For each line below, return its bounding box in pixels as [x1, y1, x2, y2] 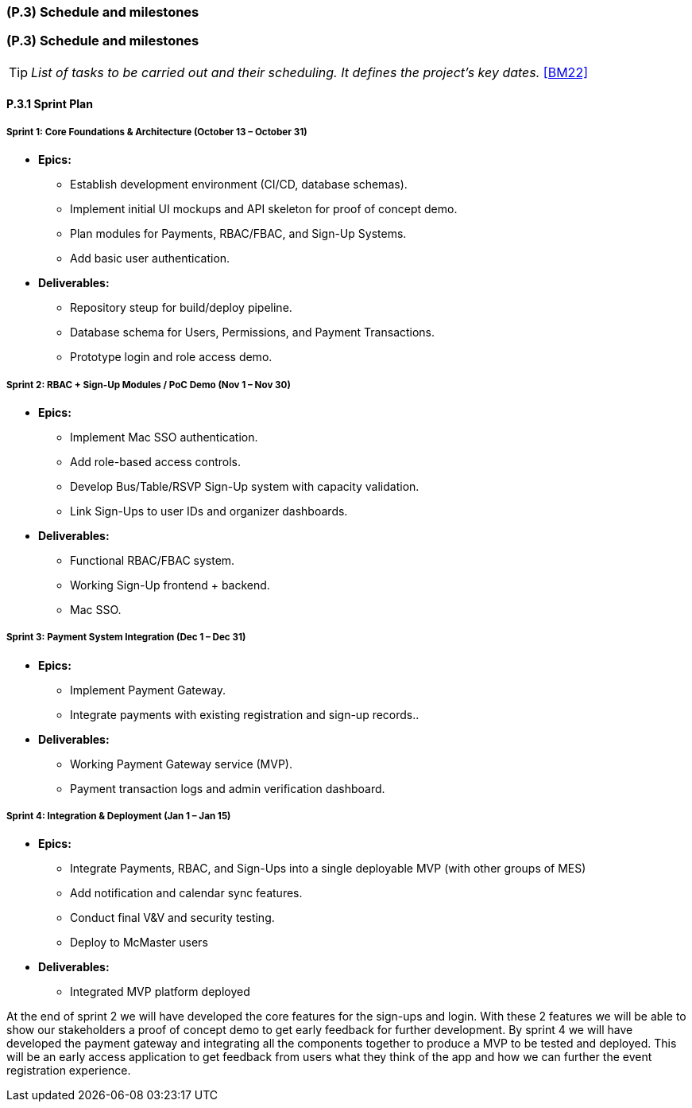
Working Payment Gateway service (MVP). [70, 756, 292, 771]
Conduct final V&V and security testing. [70, 911, 275, 925]
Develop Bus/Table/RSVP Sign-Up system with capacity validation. [70, 479, 419, 493]
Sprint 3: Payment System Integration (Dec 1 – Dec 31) [6, 632, 246, 643]
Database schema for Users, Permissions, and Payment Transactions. [70, 325, 435, 340]
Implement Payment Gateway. [70, 682, 226, 697]
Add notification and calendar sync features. [70, 886, 303, 900]
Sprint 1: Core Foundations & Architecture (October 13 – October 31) [6, 126, 307, 138]
